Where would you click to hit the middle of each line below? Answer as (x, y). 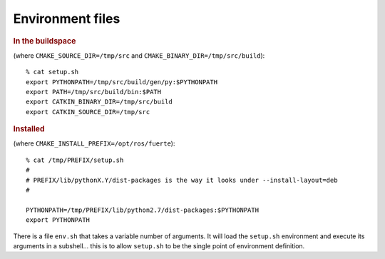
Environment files (67, 19)
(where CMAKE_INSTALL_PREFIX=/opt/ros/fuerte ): (94, 143)
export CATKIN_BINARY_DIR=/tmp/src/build (99, 102)
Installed (29, 129)
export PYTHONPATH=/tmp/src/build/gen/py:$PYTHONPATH (122, 82)
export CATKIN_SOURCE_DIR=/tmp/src (88, 112)
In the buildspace (45, 41)
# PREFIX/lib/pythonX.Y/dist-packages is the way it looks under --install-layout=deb (182, 180)
